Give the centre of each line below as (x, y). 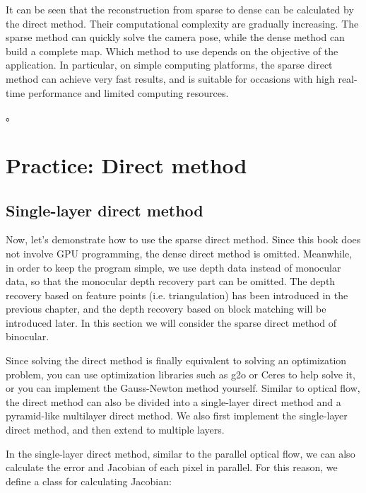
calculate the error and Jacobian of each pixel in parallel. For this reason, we (172, 467)
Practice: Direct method (126, 164)
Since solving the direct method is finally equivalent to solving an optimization (176, 360)
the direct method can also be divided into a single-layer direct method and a (173, 401)
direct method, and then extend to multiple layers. (115, 430)
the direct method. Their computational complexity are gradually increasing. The (182, 23)
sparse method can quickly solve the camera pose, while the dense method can (175, 37)
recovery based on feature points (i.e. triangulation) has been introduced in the (177, 295)
